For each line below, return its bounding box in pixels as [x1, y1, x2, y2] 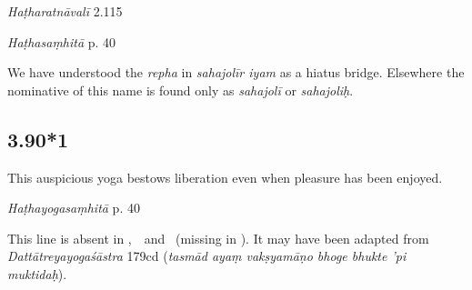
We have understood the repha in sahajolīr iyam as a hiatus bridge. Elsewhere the [7, 63, 465, 82]
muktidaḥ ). [7, 264, 67, 283]
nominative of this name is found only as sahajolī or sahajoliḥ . [7, 80, 354, 99]
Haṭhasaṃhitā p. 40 [7, 32, 116, 51]
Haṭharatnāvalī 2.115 [7, 2, 123, 20]
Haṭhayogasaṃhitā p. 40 [7, 198, 140, 217]
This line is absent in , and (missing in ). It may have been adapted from [7, 228, 429, 247]
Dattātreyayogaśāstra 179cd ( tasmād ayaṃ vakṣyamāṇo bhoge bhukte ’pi [7, 246, 407, 265]
